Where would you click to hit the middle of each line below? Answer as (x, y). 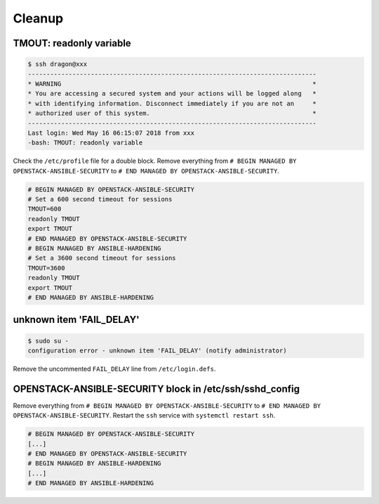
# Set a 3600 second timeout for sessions (102, 258)
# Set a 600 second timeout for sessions (100, 199)
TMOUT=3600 (46, 268)
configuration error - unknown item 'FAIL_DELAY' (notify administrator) (157, 350)
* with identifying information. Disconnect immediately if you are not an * (172, 103)
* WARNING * (172, 84)
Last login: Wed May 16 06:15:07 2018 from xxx (111, 133)
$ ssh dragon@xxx (58, 64)
